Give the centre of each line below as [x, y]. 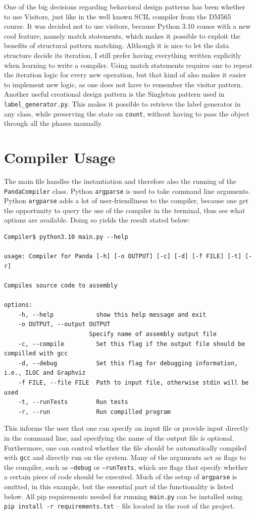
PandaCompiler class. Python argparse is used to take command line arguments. [127, 191]
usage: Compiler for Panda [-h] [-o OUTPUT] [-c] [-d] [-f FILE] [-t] [123, 257]
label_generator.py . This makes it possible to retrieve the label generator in [122, 103]
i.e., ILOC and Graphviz [45, 373]
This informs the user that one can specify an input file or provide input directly [127, 428]
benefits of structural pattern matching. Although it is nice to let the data [117, 45]
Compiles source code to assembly [61, 286]
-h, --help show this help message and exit [112, 314]
